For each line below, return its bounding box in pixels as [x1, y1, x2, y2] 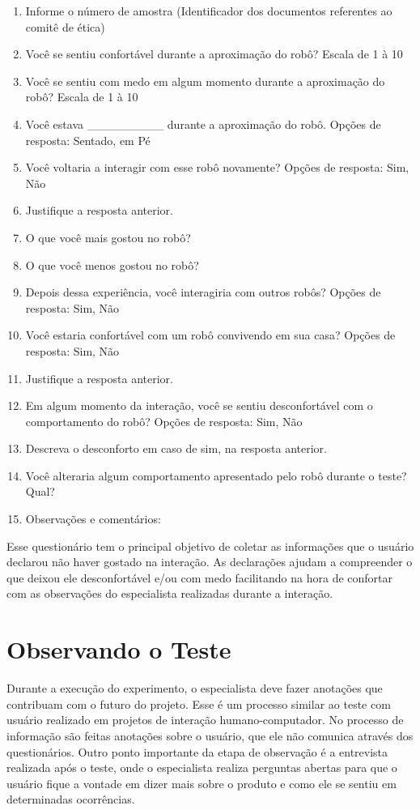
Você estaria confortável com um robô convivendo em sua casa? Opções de [25, 326, 396, 343]
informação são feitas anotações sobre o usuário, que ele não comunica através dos [6, 727, 414, 744]
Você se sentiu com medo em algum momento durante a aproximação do [25, 72, 385, 89]
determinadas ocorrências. [6, 791, 135, 808]
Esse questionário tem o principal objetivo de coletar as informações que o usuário [6, 537, 414, 554]
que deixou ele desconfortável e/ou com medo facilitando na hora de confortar [6, 569, 393, 586]
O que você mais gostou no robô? [25, 228, 191, 245]
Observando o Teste [6, 633, 231, 666]
